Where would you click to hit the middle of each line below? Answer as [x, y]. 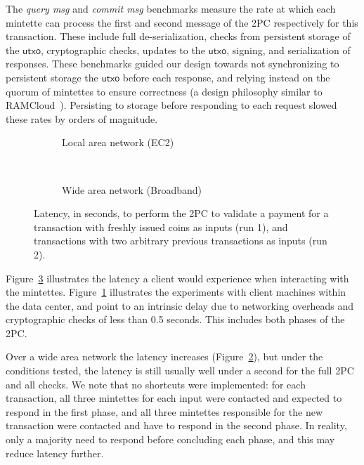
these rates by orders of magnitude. [82, 118]
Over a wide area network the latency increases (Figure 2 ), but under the [164, 356]
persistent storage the [52, 77]
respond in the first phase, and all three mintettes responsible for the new [164, 411]
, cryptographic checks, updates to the [123, 50]
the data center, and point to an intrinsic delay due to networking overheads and [180, 305]
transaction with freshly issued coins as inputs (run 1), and [161, 227]
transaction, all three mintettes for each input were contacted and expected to [174, 398]
